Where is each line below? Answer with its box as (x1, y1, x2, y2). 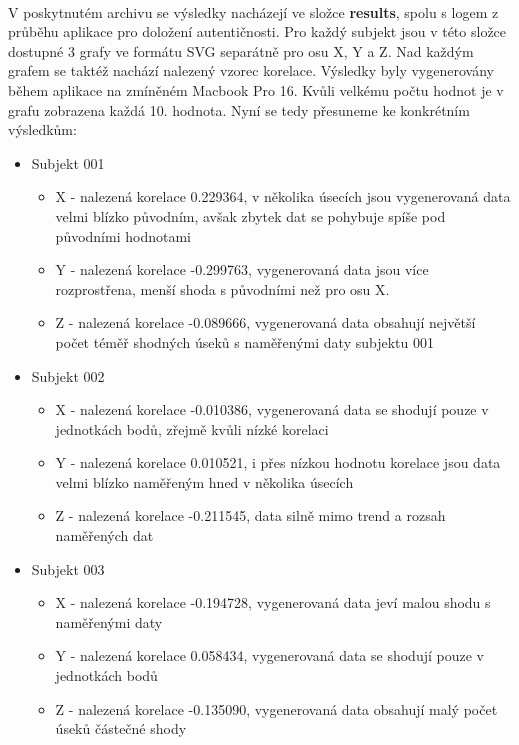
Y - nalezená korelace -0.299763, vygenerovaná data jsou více (55, 259, 429, 280)
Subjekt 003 (31, 558, 105, 579)
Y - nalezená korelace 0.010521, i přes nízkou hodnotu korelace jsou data (55, 452, 501, 473)
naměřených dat (55, 525, 154, 546)
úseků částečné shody (55, 718, 187, 739)
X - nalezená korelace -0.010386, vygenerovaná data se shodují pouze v (55, 399, 489, 420)
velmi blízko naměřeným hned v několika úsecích (55, 471, 354, 492)
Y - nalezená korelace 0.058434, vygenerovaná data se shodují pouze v (55, 645, 484, 666)
